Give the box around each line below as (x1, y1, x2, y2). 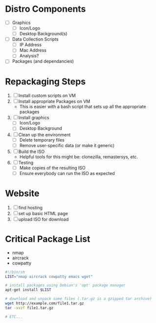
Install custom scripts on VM (18, 93, 76, 99)
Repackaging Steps (5, 76, 86, 87)
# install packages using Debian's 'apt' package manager (5, 283, 126, 288)
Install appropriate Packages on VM (18, 99, 90, 104)
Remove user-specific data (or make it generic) (19, 142, 115, 148)
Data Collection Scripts (12, 36, 59, 42)
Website (5, 188, 40, 199)
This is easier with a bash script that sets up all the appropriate (19, 104, 146, 110)
